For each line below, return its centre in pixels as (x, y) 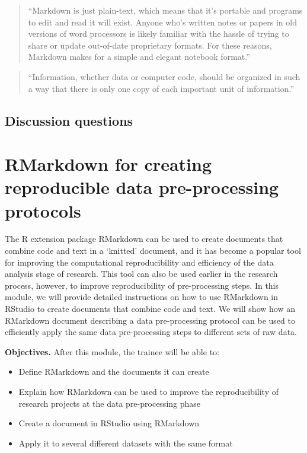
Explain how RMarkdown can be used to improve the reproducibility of (148, 391)
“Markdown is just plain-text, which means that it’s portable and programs (165, 10)
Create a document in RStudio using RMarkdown (109, 423)
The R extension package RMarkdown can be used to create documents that (144, 239)
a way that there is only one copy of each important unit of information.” (161, 88)
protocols (43, 210)
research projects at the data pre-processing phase (110, 403)
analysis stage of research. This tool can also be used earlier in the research (141, 274)
